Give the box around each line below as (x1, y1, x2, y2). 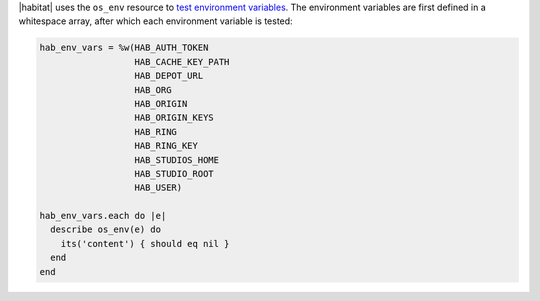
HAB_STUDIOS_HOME (134, 154, 220, 165)
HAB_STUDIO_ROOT (134, 168, 214, 179)
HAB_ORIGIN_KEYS (134, 112, 214, 124)
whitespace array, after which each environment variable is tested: (18, 15, 294, 27)
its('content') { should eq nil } (60, 238, 230, 249)
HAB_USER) (134, 182, 183, 194)
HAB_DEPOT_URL (134, 70, 204, 82)
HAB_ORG (134, 84, 172, 95)
